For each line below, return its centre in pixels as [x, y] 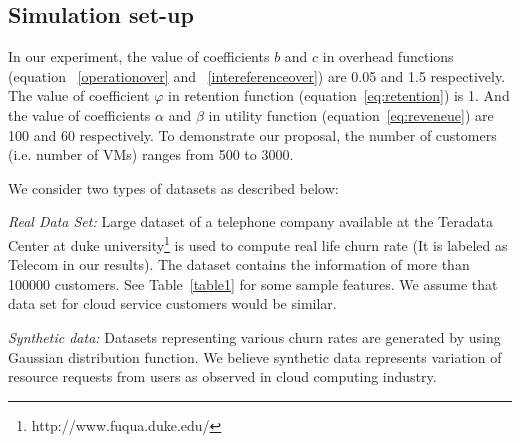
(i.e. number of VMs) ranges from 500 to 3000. [151, 154]
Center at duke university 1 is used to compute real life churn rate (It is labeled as [258, 243]
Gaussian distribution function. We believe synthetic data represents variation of [255, 356]
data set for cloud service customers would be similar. [172, 303]
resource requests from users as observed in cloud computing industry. [222, 376]
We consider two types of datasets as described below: [173, 187]
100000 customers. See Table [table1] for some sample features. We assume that [253, 283]
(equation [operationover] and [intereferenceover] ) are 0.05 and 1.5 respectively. [257, 75]
